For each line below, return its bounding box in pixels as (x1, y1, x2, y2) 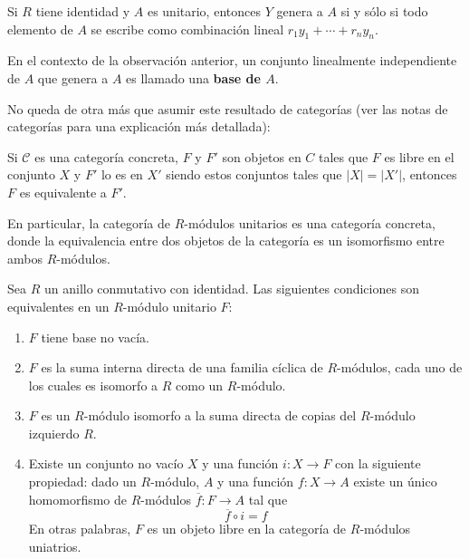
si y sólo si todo (340, 2, 428, 20)
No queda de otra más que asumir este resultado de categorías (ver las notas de (7, 99, 448, 118)
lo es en (100, 165, 143, 184)
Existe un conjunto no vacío (28, 454, 184, 473)
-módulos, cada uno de (337, 358, 463, 377)
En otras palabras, (28, 519, 131, 538)
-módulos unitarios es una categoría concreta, (184, 213, 435, 232)
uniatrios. (28, 537, 81, 556)
